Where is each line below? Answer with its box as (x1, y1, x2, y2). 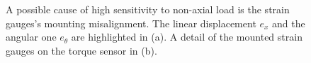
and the (272, 15, 305, 30)
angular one (6, 29, 57, 44)
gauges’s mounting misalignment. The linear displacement (6, 15, 256, 30)
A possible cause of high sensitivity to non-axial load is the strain (6, 2, 290, 16)
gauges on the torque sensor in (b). (6, 43, 157, 57)
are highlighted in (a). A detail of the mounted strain (71, 29, 302, 44)
